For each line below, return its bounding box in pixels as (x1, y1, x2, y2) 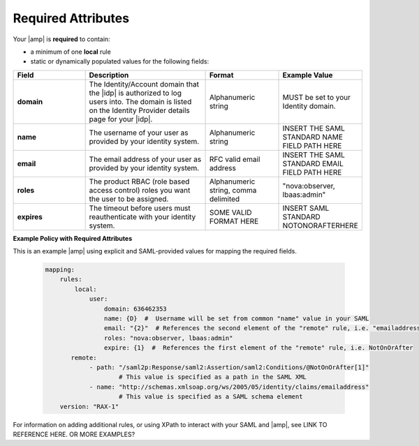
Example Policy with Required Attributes (13, 234, 133, 242)
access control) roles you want (89, 185, 191, 195)
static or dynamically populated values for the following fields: (30, 57, 209, 66)
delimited (209, 194, 240, 204)
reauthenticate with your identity (89, 211, 196, 221)
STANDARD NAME (282, 132, 344, 142)
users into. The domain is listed (89, 96, 192, 106)
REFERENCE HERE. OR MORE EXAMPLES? (13, 430, 135, 438)
